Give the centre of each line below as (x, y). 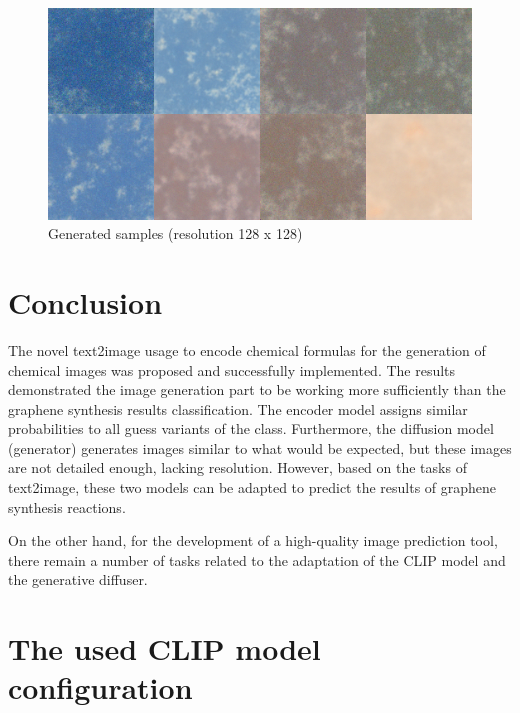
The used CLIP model (164, 648)
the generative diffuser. (78, 579)
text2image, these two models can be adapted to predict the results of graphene (252, 487)
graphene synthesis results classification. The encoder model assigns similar (238, 408)
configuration (100, 687)
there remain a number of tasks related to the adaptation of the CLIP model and (257, 559)
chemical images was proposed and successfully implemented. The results (232, 369)
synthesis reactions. (67, 506)
